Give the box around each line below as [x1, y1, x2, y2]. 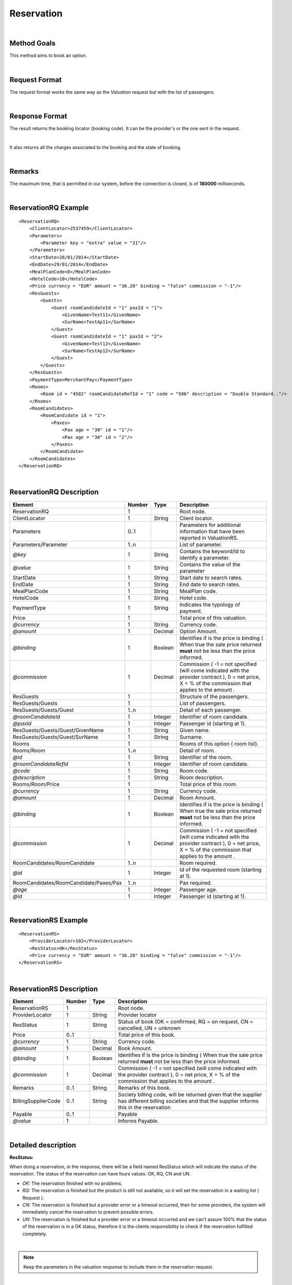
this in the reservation [118, 1104, 171, 1111]
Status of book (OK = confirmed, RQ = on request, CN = [118, 1018, 253, 1025]
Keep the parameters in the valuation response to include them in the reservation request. [23, 1263, 213, 1270]
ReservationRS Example [9, 916, 88, 925]
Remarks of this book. [118, 1084, 171, 1091]
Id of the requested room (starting [179, 866, 262, 873]
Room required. [179, 859, 217, 866]
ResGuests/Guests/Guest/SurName [12, 733, 99, 740]
